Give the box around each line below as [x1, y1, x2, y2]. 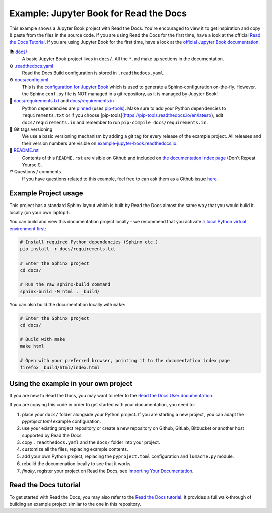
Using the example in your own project [9, 379, 133, 388]
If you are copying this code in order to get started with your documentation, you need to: [9, 402, 195, 408]
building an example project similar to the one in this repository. [9, 501, 141, 507]
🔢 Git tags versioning [9, 126, 53, 132]
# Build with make [20, 336, 65, 342]
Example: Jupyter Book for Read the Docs [9, 8, 187, 19]
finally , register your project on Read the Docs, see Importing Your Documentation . [22, 468, 194, 474]
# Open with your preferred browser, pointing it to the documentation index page [20, 357, 230, 363]
